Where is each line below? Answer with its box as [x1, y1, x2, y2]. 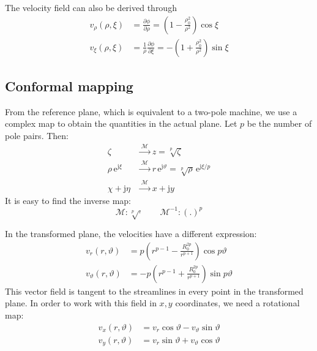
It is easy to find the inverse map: [5, 194, 131, 206]
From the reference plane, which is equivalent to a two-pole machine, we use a [5, 105, 297, 118]
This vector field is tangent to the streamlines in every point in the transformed [5, 284, 304, 297]
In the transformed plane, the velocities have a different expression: [5, 227, 257, 240]
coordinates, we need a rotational [175, 296, 300, 309]
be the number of [247, 117, 312, 130]
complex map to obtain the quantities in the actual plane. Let [5, 117, 237, 130]
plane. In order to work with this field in [5, 296, 157, 309]
